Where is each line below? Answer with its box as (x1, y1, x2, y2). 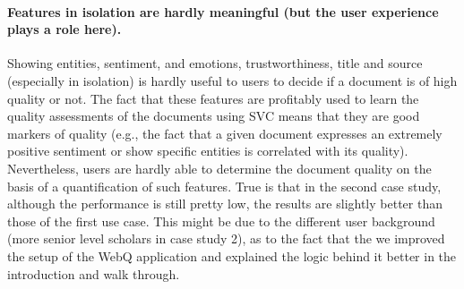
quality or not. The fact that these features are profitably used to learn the (7, 89, 419, 107)
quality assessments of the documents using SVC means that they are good (7, 106, 420, 125)
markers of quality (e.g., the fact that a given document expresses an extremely (7, 123, 443, 142)
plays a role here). (7, 20, 122, 38)
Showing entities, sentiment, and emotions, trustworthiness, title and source (7, 54, 423, 72)
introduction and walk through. (7, 264, 180, 283)
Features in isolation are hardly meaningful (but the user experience (7, 2, 439, 21)
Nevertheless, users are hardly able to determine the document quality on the (7, 158, 432, 177)
